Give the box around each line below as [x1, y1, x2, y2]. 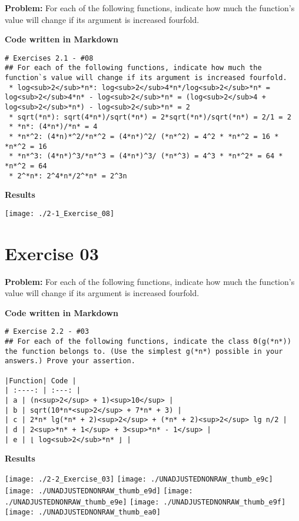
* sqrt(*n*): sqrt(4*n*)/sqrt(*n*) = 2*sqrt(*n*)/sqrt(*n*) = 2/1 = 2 [9, 112, 291, 121]
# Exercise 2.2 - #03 [5, 327, 89, 336]
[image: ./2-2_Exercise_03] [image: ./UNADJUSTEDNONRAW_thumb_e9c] [5, 474, 273, 483]
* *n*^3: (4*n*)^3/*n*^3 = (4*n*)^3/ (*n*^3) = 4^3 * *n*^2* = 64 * [9, 152, 283, 161]
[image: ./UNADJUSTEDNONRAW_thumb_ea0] [5, 507, 161, 516]
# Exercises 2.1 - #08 [5, 54, 94, 62]
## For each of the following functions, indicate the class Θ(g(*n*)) [5, 337, 291, 346]
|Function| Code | [5, 376, 77, 385]
